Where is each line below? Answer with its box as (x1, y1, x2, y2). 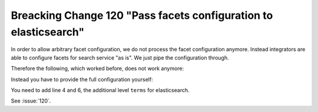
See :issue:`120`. (11, 97, 51, 104)
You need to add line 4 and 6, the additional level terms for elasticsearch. (11, 86, 190, 94)
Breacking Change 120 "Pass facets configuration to (11, 9, 273, 22)
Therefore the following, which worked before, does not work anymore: (11, 65, 184, 72)
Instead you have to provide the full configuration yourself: (11, 75, 153, 83)
